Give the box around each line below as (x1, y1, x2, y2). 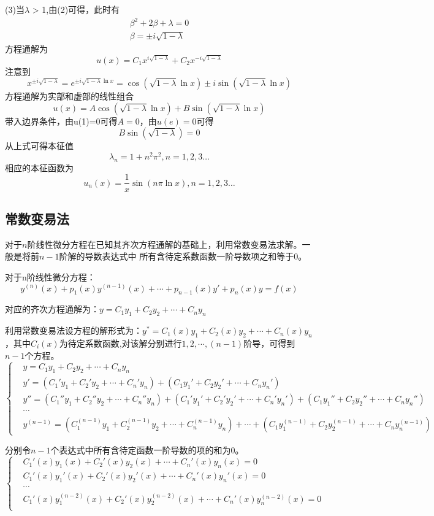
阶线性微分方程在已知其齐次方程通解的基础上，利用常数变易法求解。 (27, 237, 302, 250)
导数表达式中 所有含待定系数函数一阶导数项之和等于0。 (85, 250, 307, 263)
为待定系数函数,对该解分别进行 (59, 336, 182, 349)
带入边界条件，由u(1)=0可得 (5, 114, 118, 127)
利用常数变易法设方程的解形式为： (5, 324, 142, 337)
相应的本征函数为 (5, 161, 74, 174)
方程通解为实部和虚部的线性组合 (5, 90, 134, 102)
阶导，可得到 (243, 336, 295, 349)
